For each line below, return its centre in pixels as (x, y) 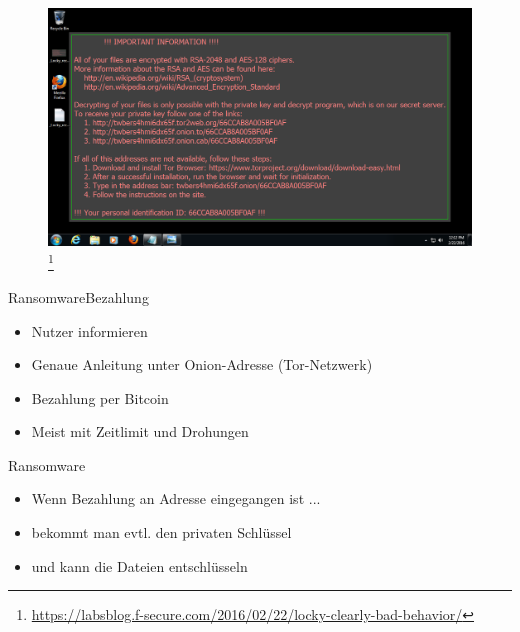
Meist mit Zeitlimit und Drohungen (140, 431)
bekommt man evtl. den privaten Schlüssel (161, 532)
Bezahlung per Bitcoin (100, 397)
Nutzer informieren (89, 330)
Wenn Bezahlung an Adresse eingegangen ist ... (176, 498)
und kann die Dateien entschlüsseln (139, 565)
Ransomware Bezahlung (78, 296)
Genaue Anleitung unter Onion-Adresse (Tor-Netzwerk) (202, 364)
